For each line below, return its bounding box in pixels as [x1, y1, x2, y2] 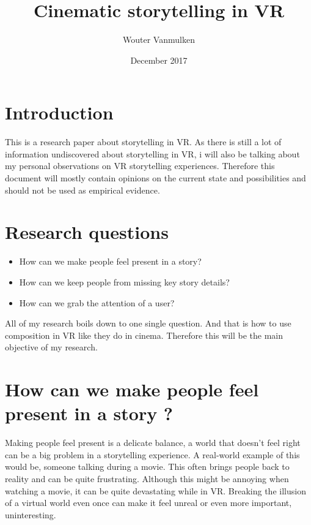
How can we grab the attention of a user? [19, 296, 175, 309]
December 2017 [130, 53, 188, 66]
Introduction [5, 100, 114, 125]
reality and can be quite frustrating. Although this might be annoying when [5, 472, 289, 485]
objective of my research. [5, 341, 98, 353]
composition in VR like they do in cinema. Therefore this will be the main [5, 328, 284, 341]
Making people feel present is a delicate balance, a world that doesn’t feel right [5, 436, 301, 449]
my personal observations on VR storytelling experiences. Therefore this [5, 159, 275, 172]
